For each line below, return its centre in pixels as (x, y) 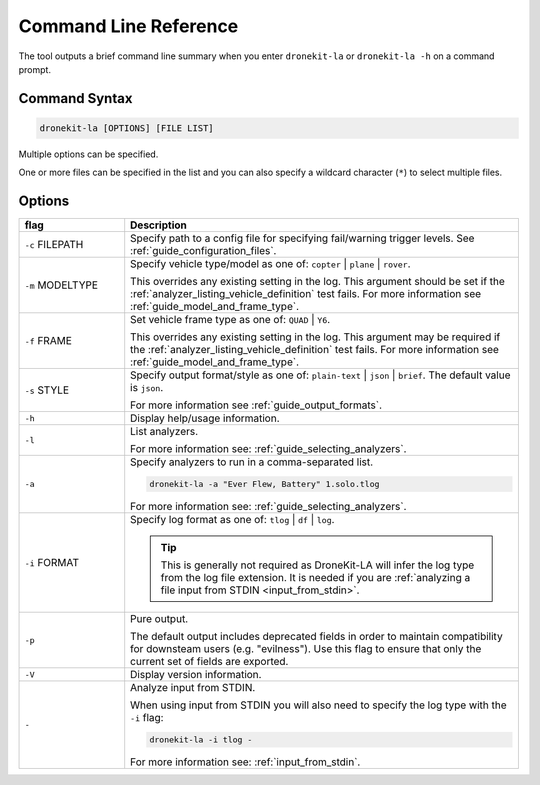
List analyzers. (164, 432)
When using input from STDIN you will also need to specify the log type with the (318, 705)
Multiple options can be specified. (88, 154)
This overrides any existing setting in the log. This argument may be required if (315, 337)
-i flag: (147, 717)
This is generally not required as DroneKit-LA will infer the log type (317, 565)
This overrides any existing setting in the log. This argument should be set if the (317, 282)
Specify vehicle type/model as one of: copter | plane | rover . (270, 264)
